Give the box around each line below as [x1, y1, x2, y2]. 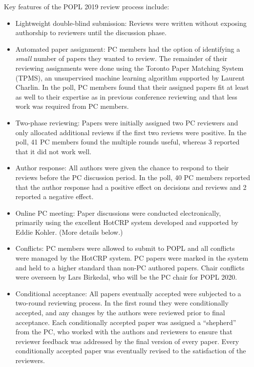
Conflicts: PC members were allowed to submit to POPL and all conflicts [15, 243, 235, 253]
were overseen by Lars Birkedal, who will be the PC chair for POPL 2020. [15, 272, 237, 282]
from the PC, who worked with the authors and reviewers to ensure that [15, 326, 233, 337]
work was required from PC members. [15, 101, 129, 111]
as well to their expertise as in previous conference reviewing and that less [15, 91, 237, 102]
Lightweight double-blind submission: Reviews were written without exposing [15, 18, 247, 28]
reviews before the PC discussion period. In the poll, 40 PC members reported [15, 172, 250, 182]
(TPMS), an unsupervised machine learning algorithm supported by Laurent [15, 72, 245, 82]
